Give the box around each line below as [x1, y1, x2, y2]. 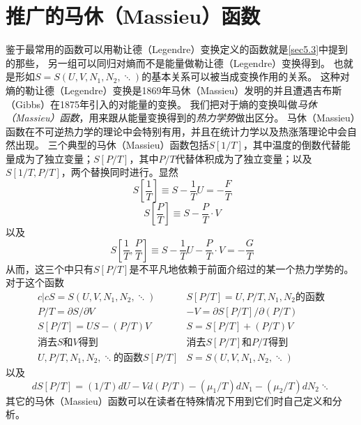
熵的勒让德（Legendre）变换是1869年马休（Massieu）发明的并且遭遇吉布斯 [6, 82, 342, 97]
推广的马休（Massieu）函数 [6, 1, 261, 30]
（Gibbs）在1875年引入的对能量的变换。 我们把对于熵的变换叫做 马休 [6, 96, 317, 111]
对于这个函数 [6, 275, 64, 290]
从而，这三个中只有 [6, 261, 93, 276]
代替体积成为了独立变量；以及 [175, 151, 312, 165]
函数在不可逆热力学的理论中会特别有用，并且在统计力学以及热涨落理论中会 [6, 124, 347, 138]
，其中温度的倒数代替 [243, 137, 341, 152]
